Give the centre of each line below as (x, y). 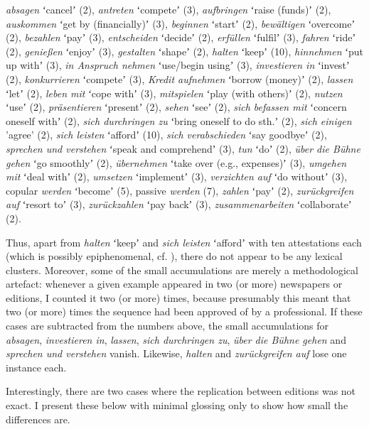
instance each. (36, 367)
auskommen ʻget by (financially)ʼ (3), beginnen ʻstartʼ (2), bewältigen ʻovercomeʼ (181, 23)
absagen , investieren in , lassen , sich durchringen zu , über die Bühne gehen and (176, 339)
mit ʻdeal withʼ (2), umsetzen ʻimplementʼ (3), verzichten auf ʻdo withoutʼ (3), (177, 177)
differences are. (38, 419)
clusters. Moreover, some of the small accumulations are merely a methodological (182, 270)
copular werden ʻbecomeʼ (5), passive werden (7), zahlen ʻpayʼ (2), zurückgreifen (180, 190)
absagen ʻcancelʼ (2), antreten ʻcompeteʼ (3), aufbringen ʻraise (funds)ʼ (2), (169, 9)
